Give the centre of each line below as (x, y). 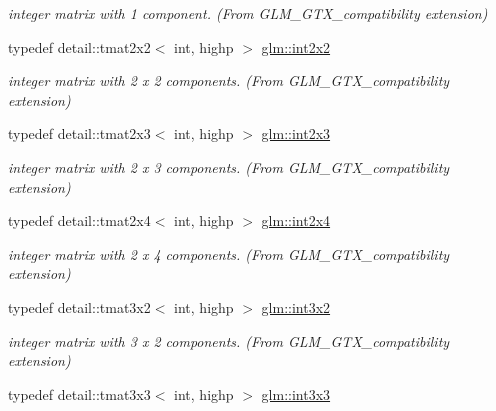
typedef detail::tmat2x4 (79, 220)
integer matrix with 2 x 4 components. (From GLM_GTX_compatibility (229, 253)
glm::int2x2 (296, 46)
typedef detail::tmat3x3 (79, 393)
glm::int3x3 (296, 393)
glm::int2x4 (296, 220)
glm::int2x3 (296, 133)
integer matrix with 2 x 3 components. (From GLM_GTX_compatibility (229, 166)
